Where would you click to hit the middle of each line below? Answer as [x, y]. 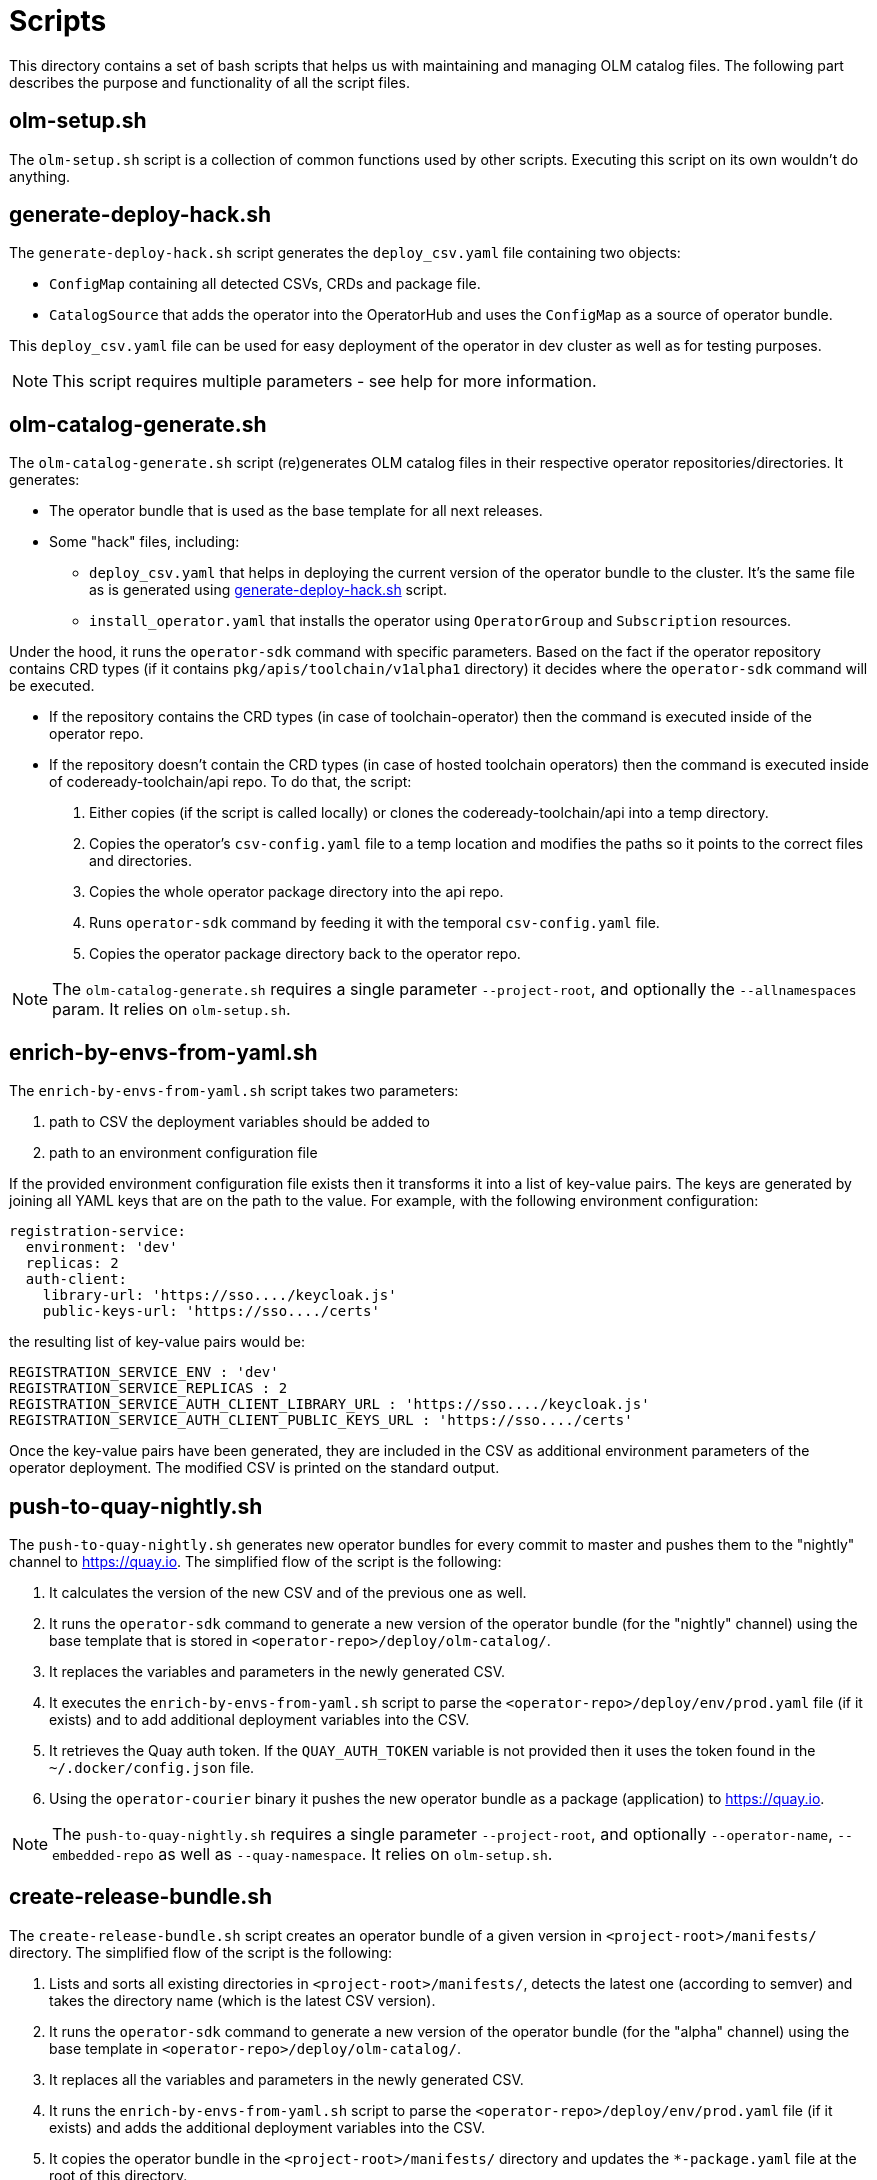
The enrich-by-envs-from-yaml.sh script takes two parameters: [234, 1091]
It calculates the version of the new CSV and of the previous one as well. [288, 1592]
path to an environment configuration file [183, 1153]
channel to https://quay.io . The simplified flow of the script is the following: [255, 1561]
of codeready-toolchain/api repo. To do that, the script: [230, 782]
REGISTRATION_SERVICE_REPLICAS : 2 [148, 1388]
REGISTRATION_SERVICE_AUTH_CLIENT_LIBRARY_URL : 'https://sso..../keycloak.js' [329, 1404]
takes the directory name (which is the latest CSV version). [242, 2000]
